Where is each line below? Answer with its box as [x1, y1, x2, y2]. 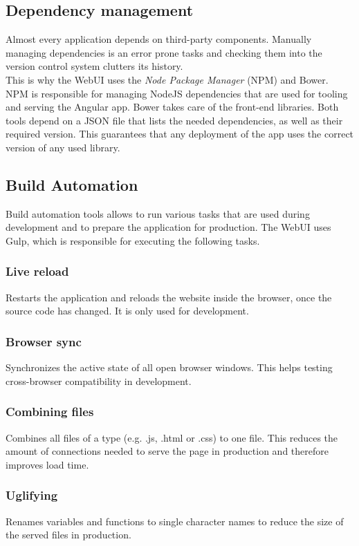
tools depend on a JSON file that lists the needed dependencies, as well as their [6, 113, 343, 127]
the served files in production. [6, 527, 131, 542]
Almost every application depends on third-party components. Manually [6, 32, 312, 46]
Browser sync [6, 332, 82, 350]
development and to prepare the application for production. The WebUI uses [6, 220, 331, 234]
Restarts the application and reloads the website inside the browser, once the [6, 290, 332, 304]
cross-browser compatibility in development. [6, 373, 192, 388]
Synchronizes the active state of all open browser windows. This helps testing [6, 360, 333, 375]
